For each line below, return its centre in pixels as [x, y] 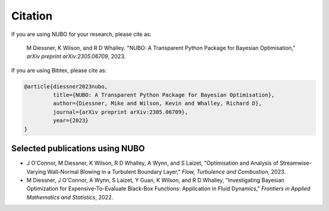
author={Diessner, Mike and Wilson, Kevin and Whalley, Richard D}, [157, 103]
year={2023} [71, 121]
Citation [32, 16]
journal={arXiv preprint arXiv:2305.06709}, [120, 112]
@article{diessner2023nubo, [66, 86]
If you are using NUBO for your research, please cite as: [81, 34]
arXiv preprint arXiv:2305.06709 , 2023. [76, 56]
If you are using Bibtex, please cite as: [59, 70]
